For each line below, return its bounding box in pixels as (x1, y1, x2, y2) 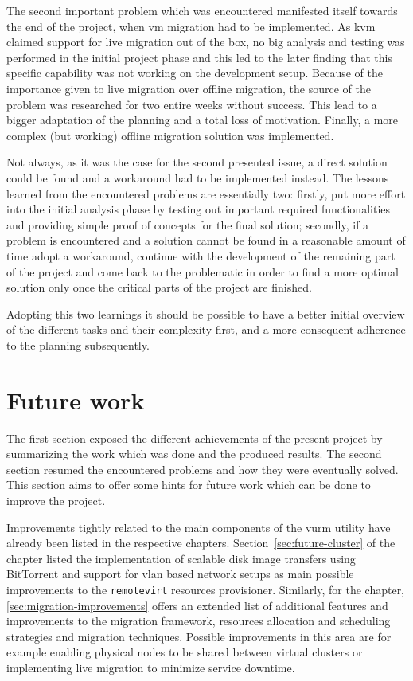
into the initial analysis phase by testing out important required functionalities (6, 201, 391, 217)
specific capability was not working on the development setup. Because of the (6, 65, 384, 81)
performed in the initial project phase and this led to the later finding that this (6, 49, 393, 65)
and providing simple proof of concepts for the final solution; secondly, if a (6, 216, 369, 233)
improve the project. (6, 491, 106, 508)
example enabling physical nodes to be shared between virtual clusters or (6, 644, 363, 660)
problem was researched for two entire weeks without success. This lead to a (6, 96, 377, 112)
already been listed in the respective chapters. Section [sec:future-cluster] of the (6, 534, 395, 551)
